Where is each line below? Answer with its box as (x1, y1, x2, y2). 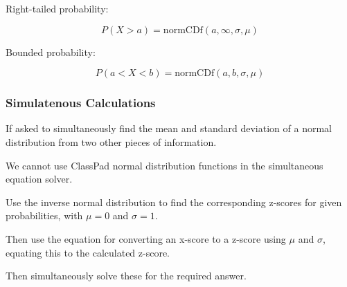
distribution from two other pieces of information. (6, 135, 217, 149)
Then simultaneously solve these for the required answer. (6, 268, 247, 283)
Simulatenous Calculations (6, 94, 156, 111)
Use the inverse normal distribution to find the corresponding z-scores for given (6, 194, 342, 209)
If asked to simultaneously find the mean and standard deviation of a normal (6, 121, 332, 136)
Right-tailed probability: (6, 1, 109, 15)
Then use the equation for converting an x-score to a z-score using (6, 231, 286, 246)
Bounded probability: (6, 44, 96, 59)
